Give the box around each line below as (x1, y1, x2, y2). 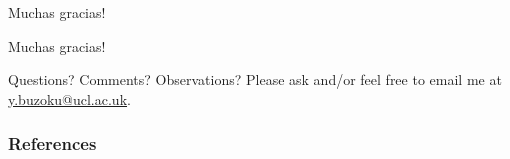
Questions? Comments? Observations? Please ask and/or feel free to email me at (8, 69, 502, 90)
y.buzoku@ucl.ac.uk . (8, 88, 131, 109)
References (8, 131, 97, 156)
